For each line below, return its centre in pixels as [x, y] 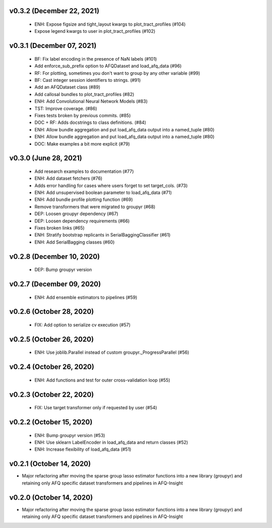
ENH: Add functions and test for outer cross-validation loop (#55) [103, 380]
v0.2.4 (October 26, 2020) [52, 367]
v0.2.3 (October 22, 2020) [52, 394]
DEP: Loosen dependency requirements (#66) [82, 221]
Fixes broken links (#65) [60, 228]
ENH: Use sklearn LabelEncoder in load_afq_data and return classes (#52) [111, 443]
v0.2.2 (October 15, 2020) [51, 422]
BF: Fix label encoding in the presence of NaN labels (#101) [96, 59]
